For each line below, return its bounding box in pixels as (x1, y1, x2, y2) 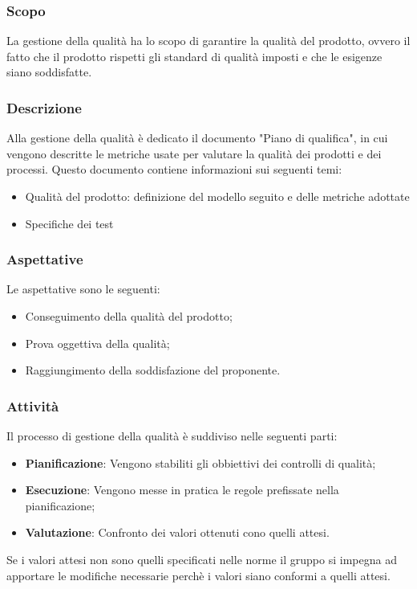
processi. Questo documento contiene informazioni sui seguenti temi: (6, 161, 342, 178)
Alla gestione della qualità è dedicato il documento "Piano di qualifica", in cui (6, 129, 388, 146)
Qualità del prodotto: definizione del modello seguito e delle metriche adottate (25, 188, 410, 204)
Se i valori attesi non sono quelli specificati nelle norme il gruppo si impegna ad (6, 550, 397, 567)
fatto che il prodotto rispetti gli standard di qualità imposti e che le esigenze (6, 47, 383, 64)
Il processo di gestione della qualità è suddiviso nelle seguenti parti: (6, 427, 338, 444)
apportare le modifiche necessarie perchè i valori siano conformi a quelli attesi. (6, 567, 391, 583)
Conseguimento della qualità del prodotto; (25, 308, 233, 324)
